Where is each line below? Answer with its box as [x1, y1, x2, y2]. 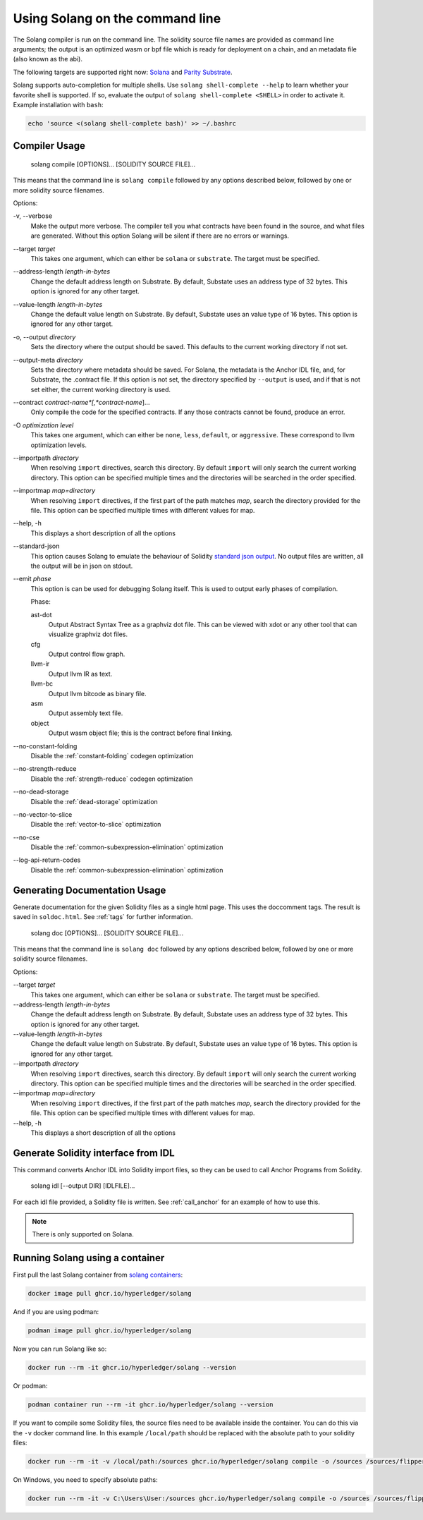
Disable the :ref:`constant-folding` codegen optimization [30, 751, 194, 760]
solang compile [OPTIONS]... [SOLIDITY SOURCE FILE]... [30, 159, 196, 169]
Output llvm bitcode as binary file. [48, 689, 147, 698]
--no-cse [13, 833, 40, 841]
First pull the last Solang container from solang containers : [13, 1270, 183, 1279]
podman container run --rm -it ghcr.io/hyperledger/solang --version [27, 1401, 274, 1409]
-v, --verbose [13, 212, 53, 220]
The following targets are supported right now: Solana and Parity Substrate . [13, 68, 233, 76]
